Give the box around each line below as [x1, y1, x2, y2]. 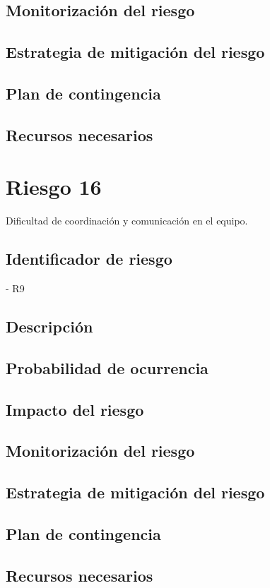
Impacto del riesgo [6, 398, 144, 420]
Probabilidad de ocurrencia [6, 356, 209, 378]
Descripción [6, 316, 93, 337]
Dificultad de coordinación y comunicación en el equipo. [6, 213, 248, 228]
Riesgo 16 [6, 172, 102, 201]
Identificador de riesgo [6, 248, 172, 270]
